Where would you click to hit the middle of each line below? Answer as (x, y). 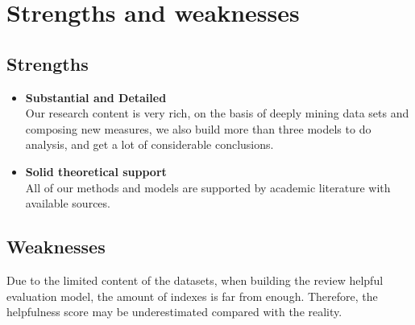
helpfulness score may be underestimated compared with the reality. (174, 312)
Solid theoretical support (96, 171)
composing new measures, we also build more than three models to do (198, 128)
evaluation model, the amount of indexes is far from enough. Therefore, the (192, 296)
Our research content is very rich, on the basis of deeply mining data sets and (217, 113)
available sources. (68, 203)
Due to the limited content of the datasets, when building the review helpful (195, 280)
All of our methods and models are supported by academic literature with (208, 187)
